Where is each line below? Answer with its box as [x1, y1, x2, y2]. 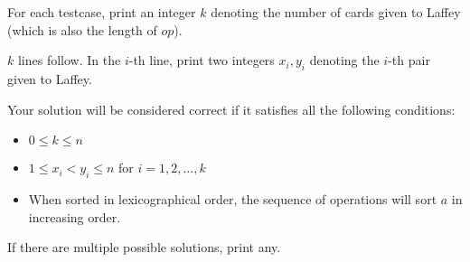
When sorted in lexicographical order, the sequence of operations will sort [28, 189, 437, 208]
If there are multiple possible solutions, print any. [7, 238, 281, 257]
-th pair [388, 51, 430, 70]
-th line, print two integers [128, 51, 275, 70]
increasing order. [28, 207, 121, 226]
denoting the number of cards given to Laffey [211, 3, 461, 21]
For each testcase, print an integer [7, 3, 196, 21]
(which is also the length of [7, 20, 157, 39]
